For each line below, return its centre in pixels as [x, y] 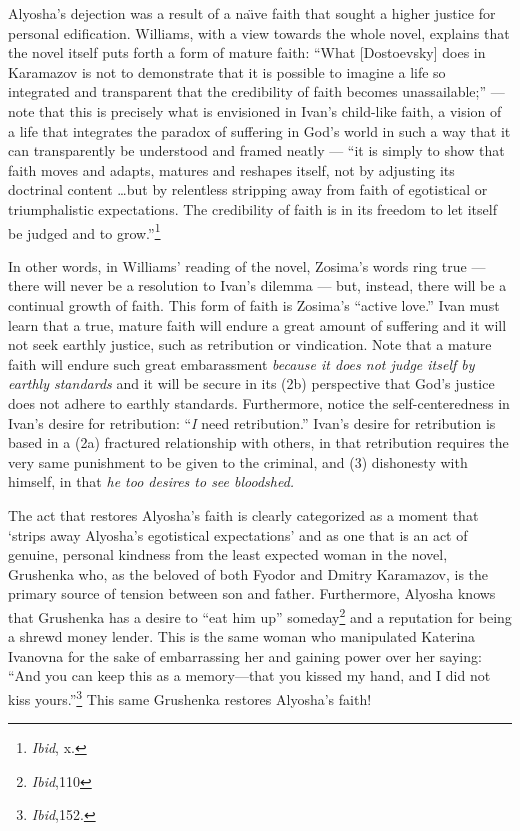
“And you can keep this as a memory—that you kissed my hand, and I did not [249, 675]
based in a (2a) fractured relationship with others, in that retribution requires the [258, 442]
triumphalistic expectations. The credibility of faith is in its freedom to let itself [252, 208]
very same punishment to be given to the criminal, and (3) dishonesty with [238, 461]
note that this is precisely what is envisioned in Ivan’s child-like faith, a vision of [255, 110]
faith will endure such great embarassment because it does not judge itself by [241, 363]
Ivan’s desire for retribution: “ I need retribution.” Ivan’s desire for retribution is [252, 422]
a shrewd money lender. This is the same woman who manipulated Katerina [242, 636]
